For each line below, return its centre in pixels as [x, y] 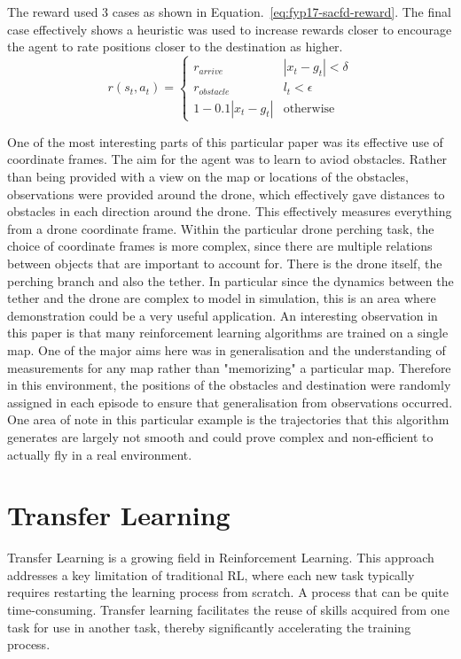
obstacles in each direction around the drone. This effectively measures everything [230, 211]
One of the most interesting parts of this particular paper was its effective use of [225, 141]
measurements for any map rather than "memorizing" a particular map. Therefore [229, 367]
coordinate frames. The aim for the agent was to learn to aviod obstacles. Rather [227, 159]
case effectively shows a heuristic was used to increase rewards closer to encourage [230, 29]
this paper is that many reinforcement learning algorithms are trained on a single [228, 333]
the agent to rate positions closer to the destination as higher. [175, 47]
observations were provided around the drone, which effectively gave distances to [226, 194]
